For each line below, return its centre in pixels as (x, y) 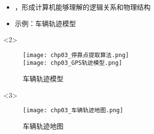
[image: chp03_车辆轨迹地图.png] (73, 111)
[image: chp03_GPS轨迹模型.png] (73, 63)
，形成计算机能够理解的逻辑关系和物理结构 (83, 7)
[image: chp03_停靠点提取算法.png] (76, 55)
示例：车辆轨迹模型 (45, 23)
